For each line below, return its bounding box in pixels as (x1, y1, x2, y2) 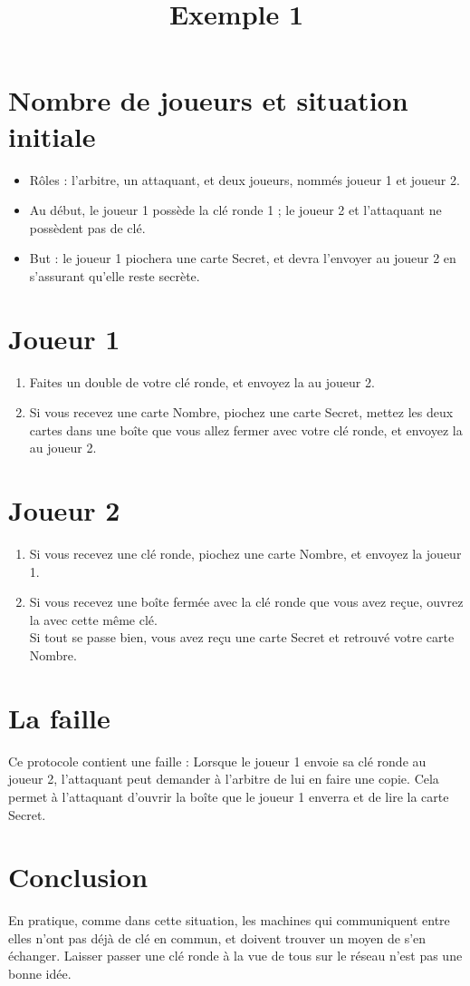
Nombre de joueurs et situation (8, 82, 408, 119)
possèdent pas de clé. (29, 218, 146, 237)
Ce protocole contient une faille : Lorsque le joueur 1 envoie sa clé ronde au (8, 751, 427, 770)
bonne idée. (8, 964, 72, 983)
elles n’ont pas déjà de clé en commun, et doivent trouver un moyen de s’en (8, 928, 427, 947)
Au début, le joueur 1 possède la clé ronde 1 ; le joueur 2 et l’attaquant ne (29, 200, 442, 220)
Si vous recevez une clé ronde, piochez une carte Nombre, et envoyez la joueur (29, 544, 462, 563)
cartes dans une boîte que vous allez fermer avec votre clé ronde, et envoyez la (29, 420, 463, 439)
